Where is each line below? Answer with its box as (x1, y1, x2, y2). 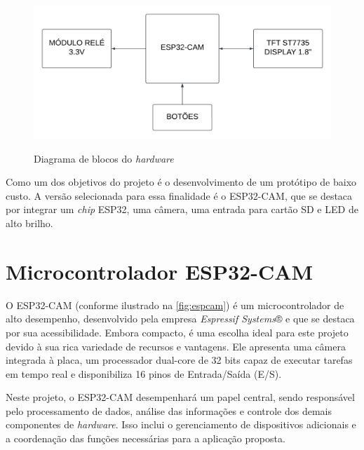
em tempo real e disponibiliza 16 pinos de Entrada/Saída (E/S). (6, 366, 282, 381)
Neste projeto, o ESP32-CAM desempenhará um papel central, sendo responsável (6, 390, 355, 404)
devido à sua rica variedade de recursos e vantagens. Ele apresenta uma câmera (6, 339, 346, 353)
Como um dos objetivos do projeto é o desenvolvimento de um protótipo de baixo (6, 175, 357, 189)
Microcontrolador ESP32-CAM (6, 257, 314, 285)
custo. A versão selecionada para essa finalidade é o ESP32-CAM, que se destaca (6, 188, 353, 203)
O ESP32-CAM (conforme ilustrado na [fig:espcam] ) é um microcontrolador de (6, 297, 344, 312)
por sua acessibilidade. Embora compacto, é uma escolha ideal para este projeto (6, 325, 349, 339)
